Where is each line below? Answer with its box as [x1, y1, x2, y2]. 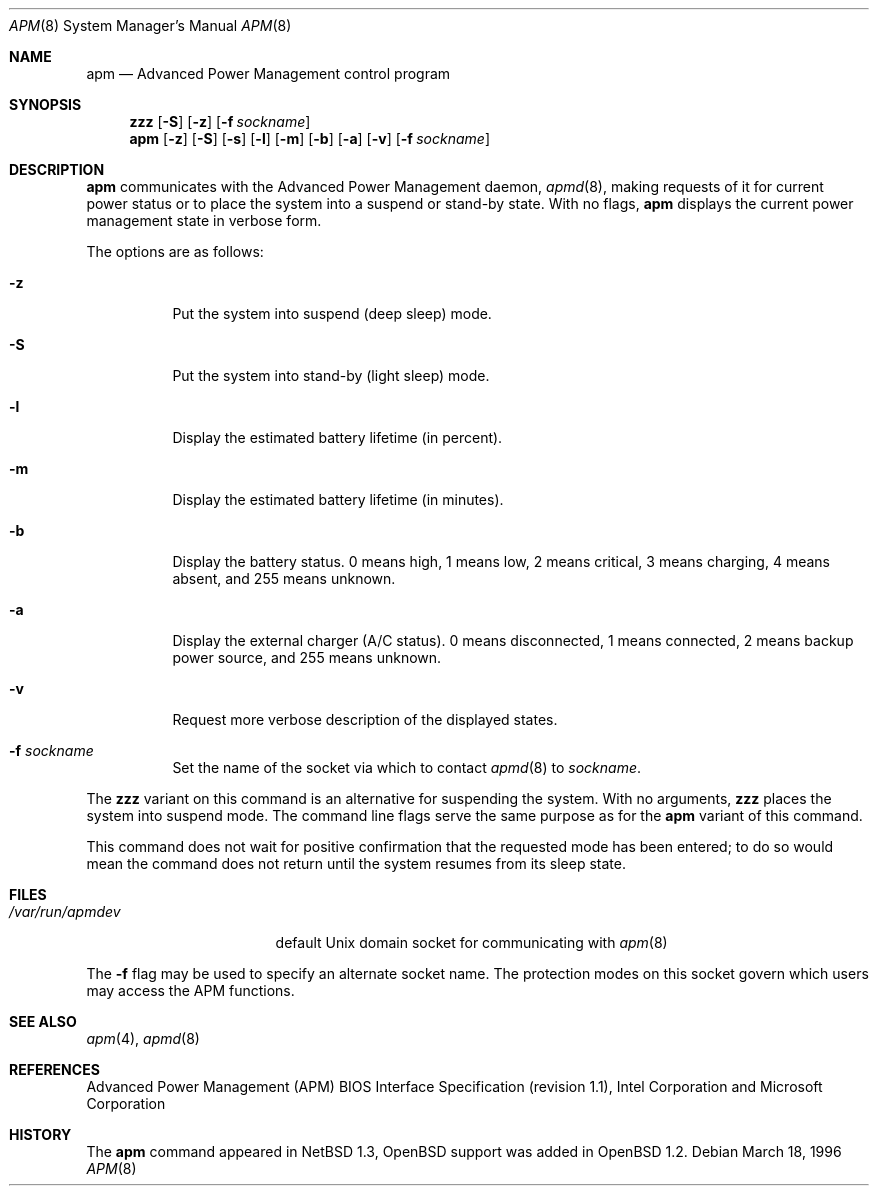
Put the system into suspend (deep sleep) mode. [172, 305, 492, 322]
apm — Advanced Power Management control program [86, 65, 451, 82]
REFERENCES [9, 1061, 100, 1078]
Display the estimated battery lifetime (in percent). [172, 429, 503, 446]
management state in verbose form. [86, 212, 322, 229]
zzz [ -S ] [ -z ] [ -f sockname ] [129, 113, 311, 130]
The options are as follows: [86, 243, 264, 260]
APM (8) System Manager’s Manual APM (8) [9, 17, 292, 34]
